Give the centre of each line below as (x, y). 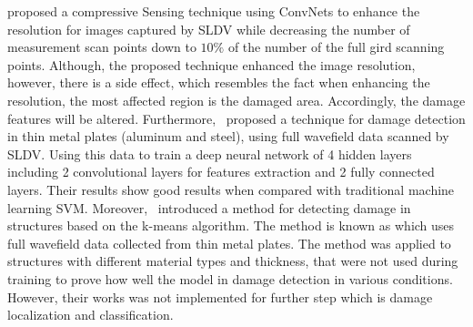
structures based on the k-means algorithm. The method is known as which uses (231, 225)
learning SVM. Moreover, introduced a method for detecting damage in (209, 207)
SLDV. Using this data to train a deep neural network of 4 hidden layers (210, 153)
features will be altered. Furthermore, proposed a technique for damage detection (236, 118)
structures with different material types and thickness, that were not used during (233, 261)
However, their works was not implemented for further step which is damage (220, 296)
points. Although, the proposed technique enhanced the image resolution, (211, 64)
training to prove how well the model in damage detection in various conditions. (230, 278)
